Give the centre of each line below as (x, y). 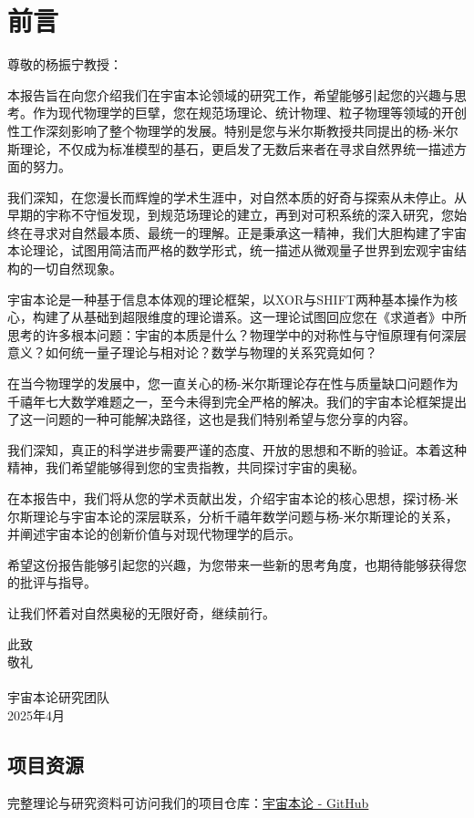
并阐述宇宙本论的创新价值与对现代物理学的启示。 (154, 534)
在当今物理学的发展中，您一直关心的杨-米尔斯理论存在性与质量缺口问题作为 (233, 383)
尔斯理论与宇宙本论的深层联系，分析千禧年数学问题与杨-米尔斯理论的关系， (233, 516)
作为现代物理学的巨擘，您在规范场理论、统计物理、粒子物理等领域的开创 (249, 113)
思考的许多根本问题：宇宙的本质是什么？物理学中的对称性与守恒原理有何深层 (237, 334)
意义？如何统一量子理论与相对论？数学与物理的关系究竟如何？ (192, 352)
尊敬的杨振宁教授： (65, 64)
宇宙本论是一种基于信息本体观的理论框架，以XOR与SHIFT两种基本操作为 (226, 299)
